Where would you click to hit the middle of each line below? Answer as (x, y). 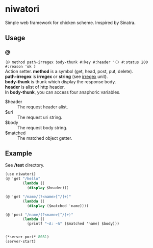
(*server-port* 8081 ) (27, 237)
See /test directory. (25, 165)
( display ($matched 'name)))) (58, 206)
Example (19, 154)
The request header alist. (43, 107)
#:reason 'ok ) (21, 66)
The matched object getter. (45, 138)
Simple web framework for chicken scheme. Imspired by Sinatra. (70, 23)
